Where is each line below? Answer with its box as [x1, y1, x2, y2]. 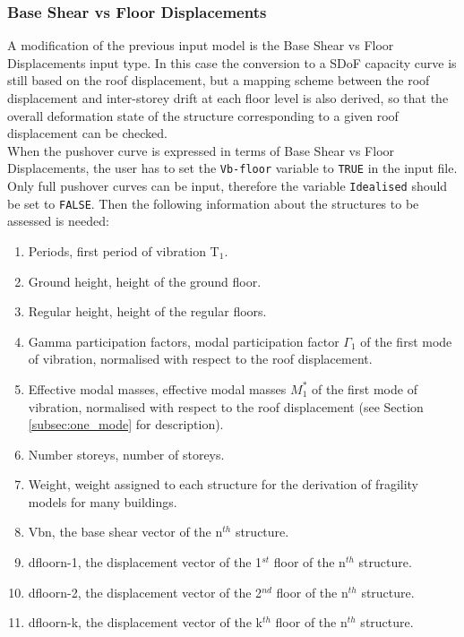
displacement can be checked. [7, 124, 168, 142]
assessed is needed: [7, 211, 109, 230]
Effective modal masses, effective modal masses [28, 379, 287, 398]
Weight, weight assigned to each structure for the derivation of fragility [28, 475, 419, 494]
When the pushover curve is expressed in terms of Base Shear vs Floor [7, 141, 395, 159]
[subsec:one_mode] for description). [28, 415, 224, 434]
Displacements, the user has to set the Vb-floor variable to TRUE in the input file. [7, 159, 458, 177]
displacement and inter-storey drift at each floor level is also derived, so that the [7, 89, 449, 107]
